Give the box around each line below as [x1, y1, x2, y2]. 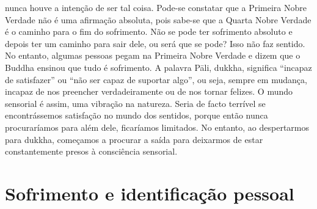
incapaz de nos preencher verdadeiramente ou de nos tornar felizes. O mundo [5, 85, 293, 98]
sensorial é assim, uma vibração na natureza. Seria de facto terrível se [5, 97, 266, 109]
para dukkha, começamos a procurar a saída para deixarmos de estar [5, 133, 263, 145]
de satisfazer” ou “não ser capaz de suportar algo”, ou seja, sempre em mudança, [5, 73, 307, 86]
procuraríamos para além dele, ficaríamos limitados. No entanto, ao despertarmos [5, 120, 310, 133]
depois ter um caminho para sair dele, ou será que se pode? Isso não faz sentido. [5, 37, 305, 50]
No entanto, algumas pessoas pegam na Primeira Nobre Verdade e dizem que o [5, 49, 301, 62]
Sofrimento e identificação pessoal [5, 180, 294, 205]
